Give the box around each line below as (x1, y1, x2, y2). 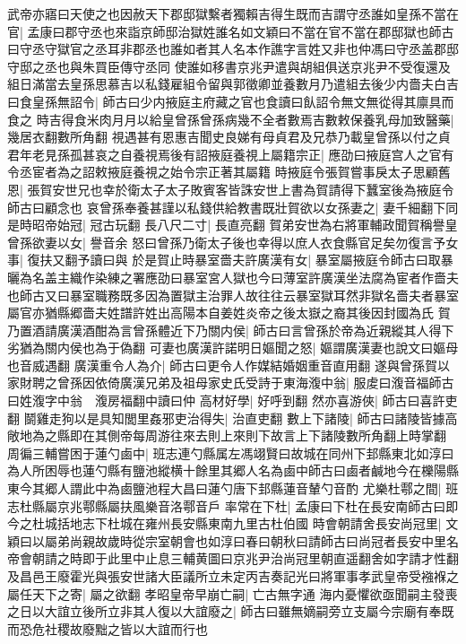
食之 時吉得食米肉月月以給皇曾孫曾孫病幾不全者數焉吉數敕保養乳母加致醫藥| (7, 109, 454, 128)
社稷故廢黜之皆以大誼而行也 (44, 619, 208, 638)
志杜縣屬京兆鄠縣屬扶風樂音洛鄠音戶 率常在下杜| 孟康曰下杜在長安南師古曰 (7, 496, 446, 515)
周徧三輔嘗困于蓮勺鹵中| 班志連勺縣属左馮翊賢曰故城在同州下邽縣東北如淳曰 (7, 443, 454, 462)
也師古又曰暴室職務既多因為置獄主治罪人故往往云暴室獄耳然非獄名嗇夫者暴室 (7, 285, 459, 304)
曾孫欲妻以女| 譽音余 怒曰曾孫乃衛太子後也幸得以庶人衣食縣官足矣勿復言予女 (7, 232, 459, 251)
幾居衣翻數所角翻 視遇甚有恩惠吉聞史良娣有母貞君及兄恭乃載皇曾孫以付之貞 (7, 127, 451, 146)
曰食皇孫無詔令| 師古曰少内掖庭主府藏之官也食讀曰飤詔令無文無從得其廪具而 (7, 91, 454, 110)
